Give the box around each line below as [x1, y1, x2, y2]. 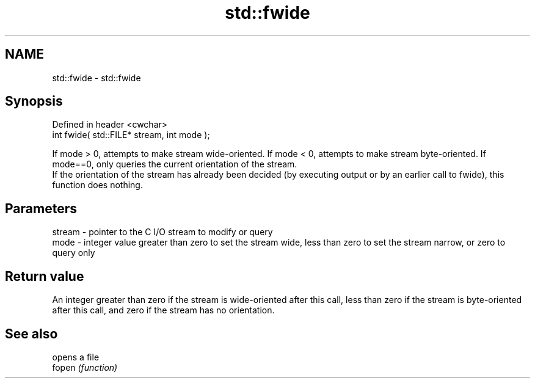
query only [52, 247, 95, 258]
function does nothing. [52, 180, 143, 191]
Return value [5, 268, 84, 284]
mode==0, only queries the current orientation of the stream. [52, 159, 297, 170]
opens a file [52, 351, 100, 362]
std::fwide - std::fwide [52, 72, 141, 83]
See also [5, 326, 58, 341]
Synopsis [5, 93, 63, 109]
